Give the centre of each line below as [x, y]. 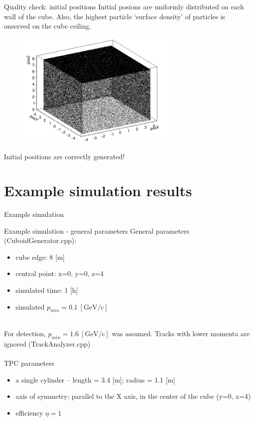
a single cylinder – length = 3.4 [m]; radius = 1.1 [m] [95, 379]
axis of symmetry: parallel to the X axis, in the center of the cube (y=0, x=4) [133, 396]
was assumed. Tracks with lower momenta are [181, 333]
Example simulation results [98, 191]
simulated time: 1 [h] [47, 290]
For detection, [25, 333]
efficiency [29, 412]
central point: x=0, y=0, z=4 [60, 273]
